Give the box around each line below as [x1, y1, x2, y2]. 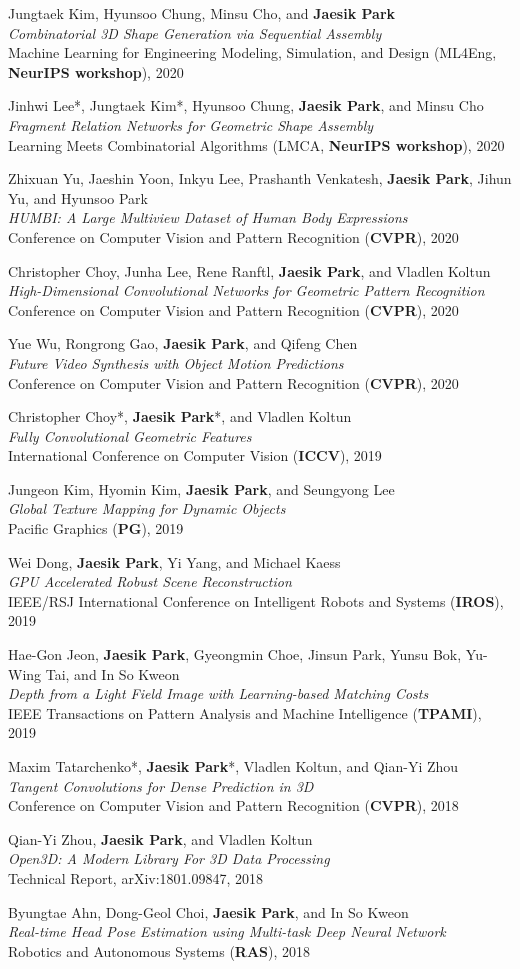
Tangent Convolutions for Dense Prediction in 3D [8, 775, 314, 796]
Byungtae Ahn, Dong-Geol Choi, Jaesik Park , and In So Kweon [8, 901, 409, 922]
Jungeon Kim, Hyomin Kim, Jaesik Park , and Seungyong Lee [8, 478, 395, 499]
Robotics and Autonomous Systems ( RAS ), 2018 [8, 940, 311, 961]
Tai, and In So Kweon [45, 663, 180, 684]
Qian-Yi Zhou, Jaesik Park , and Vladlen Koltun [8, 828, 313, 849]
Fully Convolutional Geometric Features [8, 425, 252, 446]
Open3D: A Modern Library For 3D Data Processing [8, 848, 330, 869]
